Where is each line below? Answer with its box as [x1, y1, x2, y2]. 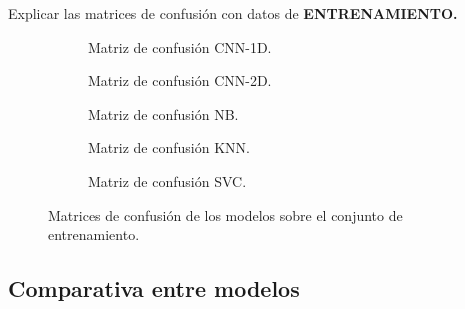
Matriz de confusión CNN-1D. [88, 36, 272, 57]
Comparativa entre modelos [8, 273, 300, 304]
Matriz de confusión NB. [88, 103, 239, 124]
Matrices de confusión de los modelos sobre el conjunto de [48, 204, 403, 225]
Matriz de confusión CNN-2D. [88, 70, 272, 91]
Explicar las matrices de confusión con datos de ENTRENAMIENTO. [8, 3, 458, 23]
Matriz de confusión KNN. [88, 137, 250, 158]
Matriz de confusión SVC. [88, 170, 247, 191]
